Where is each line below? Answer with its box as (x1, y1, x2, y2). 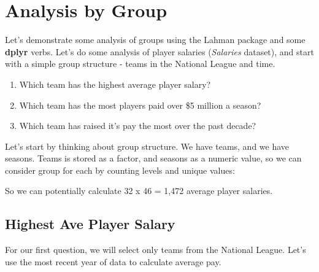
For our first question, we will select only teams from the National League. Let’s (5, 243, 306, 256)
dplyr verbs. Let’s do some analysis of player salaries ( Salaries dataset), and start (5, 45, 314, 58)
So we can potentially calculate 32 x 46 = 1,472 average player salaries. (5, 184, 273, 197)
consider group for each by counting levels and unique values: (5, 163, 235, 176)
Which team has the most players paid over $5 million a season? (19, 98, 261, 111)
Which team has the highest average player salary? (19, 77, 211, 90)
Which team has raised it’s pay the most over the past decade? (19, 119, 256, 132)
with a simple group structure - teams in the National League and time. (5, 57, 275, 70)
